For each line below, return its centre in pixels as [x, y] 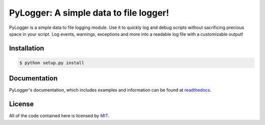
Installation [26, 48]
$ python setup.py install [52, 63]
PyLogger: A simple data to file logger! [89, 13]
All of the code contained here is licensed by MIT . [59, 116]
